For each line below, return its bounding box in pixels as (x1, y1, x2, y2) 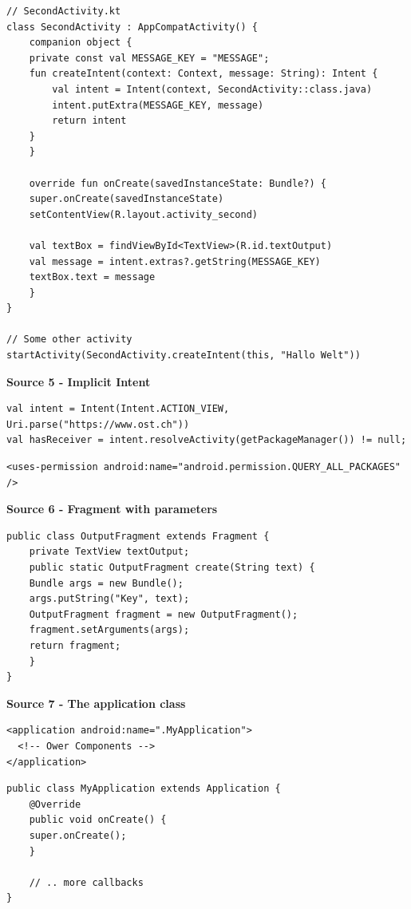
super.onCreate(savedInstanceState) (29, 193, 224, 205)
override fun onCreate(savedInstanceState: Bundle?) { (29, 177, 326, 189)
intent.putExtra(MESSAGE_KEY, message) (52, 99, 264, 111)
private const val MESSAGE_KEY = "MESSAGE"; (29, 52, 270, 64)
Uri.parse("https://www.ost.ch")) (6, 418, 190, 430)
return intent (52, 115, 127, 127)
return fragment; (29, 639, 121, 651)
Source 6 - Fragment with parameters (6, 500, 218, 517)
